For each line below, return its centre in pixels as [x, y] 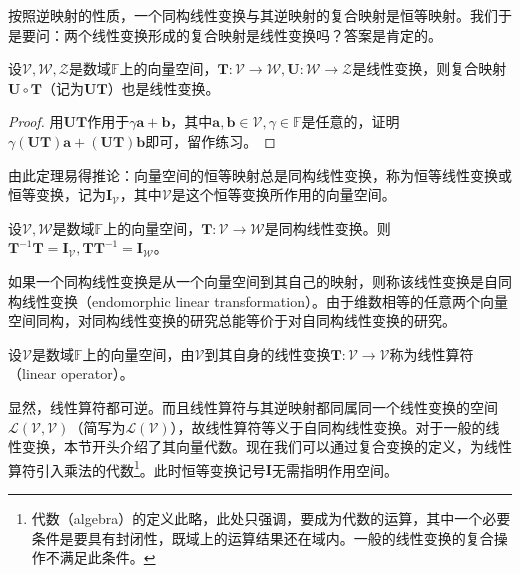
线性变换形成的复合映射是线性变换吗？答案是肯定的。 [266, 34]
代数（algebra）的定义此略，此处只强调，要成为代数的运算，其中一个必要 [271, 517]
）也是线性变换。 [163, 87]
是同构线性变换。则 [327, 227]
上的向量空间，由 [138, 353]
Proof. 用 [36, 121]
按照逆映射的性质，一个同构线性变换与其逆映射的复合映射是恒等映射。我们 [253, 15]
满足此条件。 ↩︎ [107, 557]
